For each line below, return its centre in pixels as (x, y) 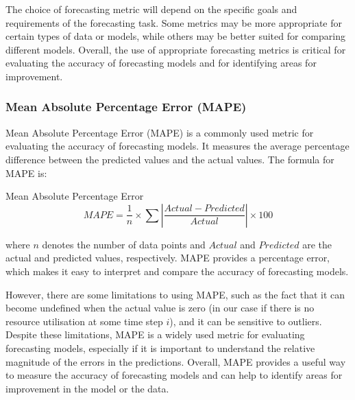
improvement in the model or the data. (87, 388)
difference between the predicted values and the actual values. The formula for (170, 159)
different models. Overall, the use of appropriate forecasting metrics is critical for (176, 49)
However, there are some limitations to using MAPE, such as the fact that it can (175, 294)
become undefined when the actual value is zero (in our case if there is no (160, 308)
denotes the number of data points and (124, 244)
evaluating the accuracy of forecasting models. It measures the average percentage (177, 146)
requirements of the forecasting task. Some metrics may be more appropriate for (174, 22)
